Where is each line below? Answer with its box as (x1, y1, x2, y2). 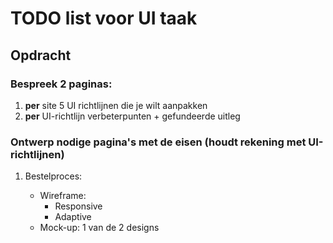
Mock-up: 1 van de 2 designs (39, 222, 160, 234)
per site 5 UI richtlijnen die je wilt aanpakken (24, 99, 208, 111)
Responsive (54, 200, 103, 212)
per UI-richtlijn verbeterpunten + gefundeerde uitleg (24, 110, 241, 122)
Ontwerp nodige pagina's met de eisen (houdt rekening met (10, 135, 307, 149)
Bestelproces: (24, 170, 83, 182)
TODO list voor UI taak (10, 7, 198, 30)
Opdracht (10, 47, 72, 64)
